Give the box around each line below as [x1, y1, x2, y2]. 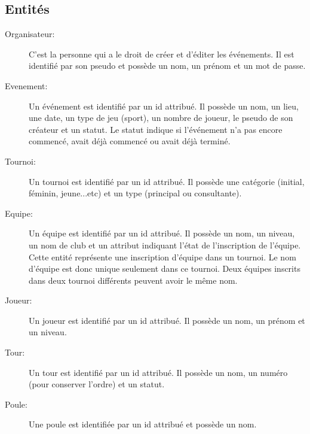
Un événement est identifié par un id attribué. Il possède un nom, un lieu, [29, 99, 299, 112]
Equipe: [5, 207, 33, 219]
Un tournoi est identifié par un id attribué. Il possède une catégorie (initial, [29, 175, 305, 187]
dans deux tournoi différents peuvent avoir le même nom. [29, 274, 238, 286]
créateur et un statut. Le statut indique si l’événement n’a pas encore [29, 123, 283, 135]
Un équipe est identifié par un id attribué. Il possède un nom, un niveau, [29, 227, 295, 239]
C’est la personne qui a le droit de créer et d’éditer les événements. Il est [29, 47, 294, 60]
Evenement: [5, 79, 48, 92]
